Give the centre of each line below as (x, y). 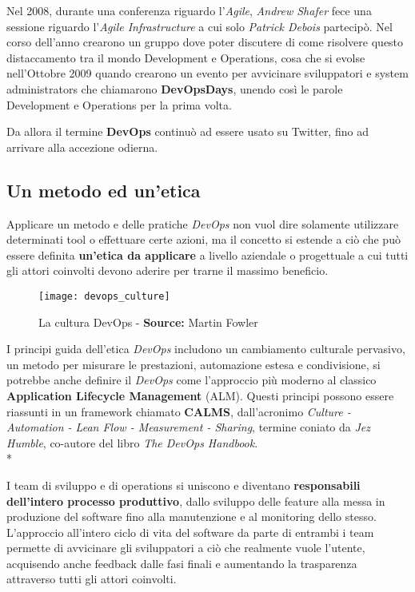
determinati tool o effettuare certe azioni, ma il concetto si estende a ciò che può (204, 239)
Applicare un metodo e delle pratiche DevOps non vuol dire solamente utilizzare (203, 223)
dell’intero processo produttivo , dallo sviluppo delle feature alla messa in (196, 501)
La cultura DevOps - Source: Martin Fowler (148, 322)
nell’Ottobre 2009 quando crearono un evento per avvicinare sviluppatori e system (207, 73)
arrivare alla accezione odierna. (82, 147)
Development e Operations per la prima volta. (119, 104)
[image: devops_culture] (104, 296)
